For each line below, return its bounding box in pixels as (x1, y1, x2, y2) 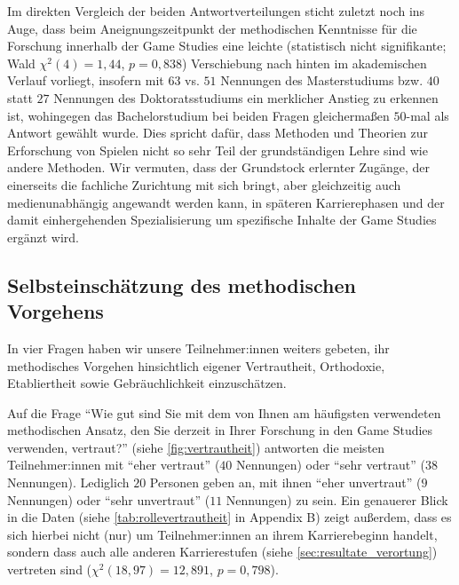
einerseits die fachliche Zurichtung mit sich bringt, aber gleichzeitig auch (7, 175, 401, 194)
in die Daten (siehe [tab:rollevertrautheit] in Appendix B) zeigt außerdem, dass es (7, 508, 452, 526)
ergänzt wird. (7, 227, 79, 246)
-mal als (406, 106, 449, 124)
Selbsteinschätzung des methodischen (7, 271, 356, 298)
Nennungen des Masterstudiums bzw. (220, 71, 423, 90)
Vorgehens (7, 297, 104, 325)
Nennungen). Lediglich (7, 473, 130, 492)
